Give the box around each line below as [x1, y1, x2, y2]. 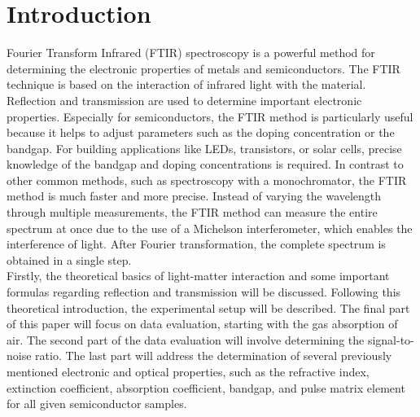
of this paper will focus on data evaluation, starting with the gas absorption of [7, 315, 398, 332]
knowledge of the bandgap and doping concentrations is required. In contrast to [7, 156, 404, 173]
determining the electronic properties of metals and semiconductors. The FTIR [7, 59, 400, 77]
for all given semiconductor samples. [7, 395, 187, 412]
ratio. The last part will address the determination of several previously [35, 347, 392, 364]
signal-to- [367, 331, 414, 348]
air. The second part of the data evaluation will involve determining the [7, 331, 365, 348]
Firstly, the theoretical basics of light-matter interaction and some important [7, 267, 390, 284]
